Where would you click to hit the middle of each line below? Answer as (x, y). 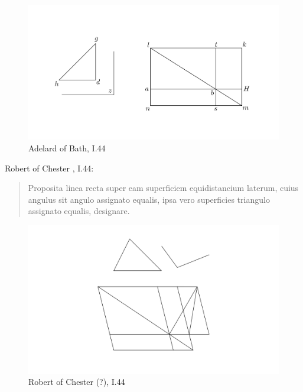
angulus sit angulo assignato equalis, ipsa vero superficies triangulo (149, 199)
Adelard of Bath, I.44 (67, 148)
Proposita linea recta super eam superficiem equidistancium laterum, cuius (163, 188)
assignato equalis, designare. (79, 211)
